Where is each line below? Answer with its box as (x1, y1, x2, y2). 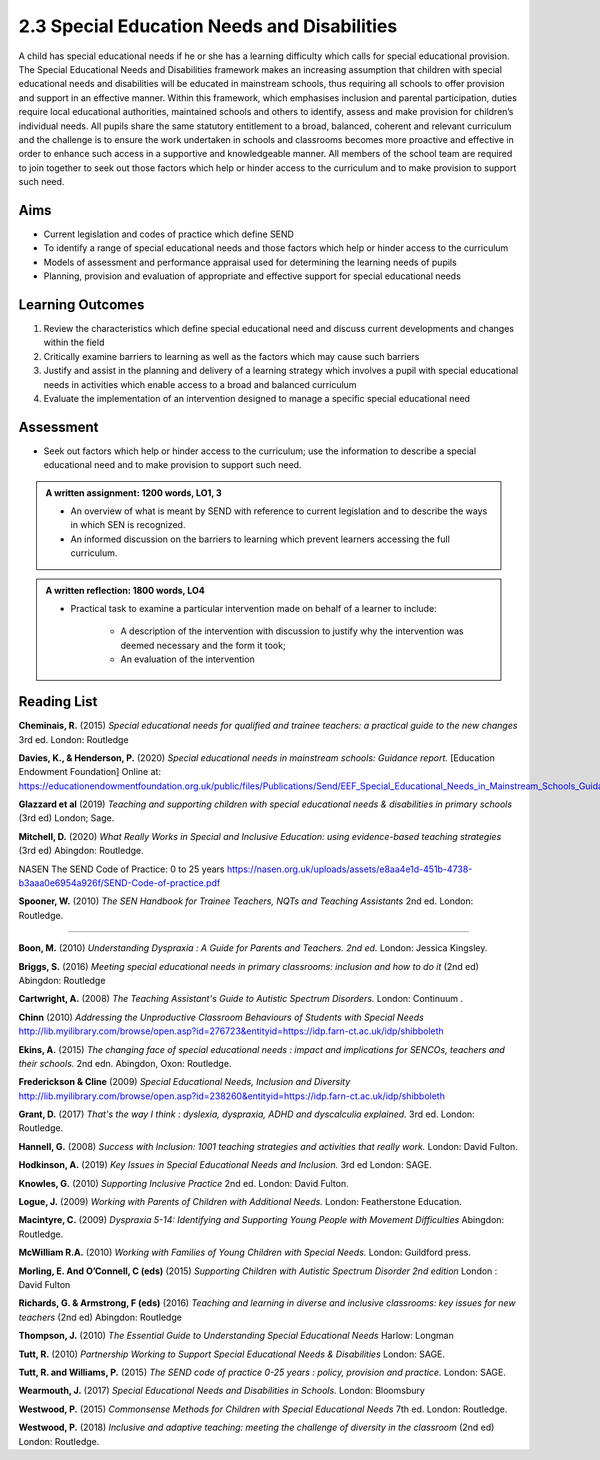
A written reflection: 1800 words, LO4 (45, 584, 205, 596)
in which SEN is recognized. (70, 519, 186, 531)
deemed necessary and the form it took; (120, 639, 286, 651)
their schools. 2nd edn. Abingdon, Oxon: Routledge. (18, 1057, 232, 1069)
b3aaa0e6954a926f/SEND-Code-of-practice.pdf (18, 877, 221, 889)
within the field (43, 336, 105, 349)
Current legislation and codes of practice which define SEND (43, 228, 295, 240)
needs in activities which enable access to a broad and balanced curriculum (43, 378, 357, 390)
